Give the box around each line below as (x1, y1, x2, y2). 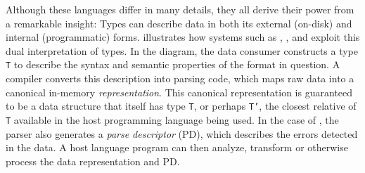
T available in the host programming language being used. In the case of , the (6, 112, 339, 127)
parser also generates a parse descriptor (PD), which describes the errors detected (6, 126, 358, 141)
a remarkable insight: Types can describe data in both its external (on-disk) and (6, 15, 352, 30)
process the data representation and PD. (6, 153, 180, 168)
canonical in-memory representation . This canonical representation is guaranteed (6, 84, 353, 99)
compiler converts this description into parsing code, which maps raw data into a (6, 71, 354, 86)
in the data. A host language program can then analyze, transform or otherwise (6, 140, 348, 155)
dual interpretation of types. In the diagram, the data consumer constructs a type (6, 43, 359, 58)
